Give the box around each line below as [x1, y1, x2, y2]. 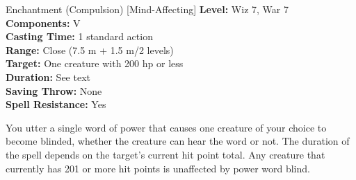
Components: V [6, 15, 81, 30]
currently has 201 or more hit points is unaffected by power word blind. [6, 161, 310, 175]
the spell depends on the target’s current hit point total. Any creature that [6, 147, 325, 161]
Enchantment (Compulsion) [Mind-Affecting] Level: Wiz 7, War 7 [6, 2, 289, 16]
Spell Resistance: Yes [6, 97, 106, 111]
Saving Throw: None [6, 83, 102, 98]
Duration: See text [6, 69, 90, 84]
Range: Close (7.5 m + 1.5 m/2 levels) [6, 42, 174, 57]
